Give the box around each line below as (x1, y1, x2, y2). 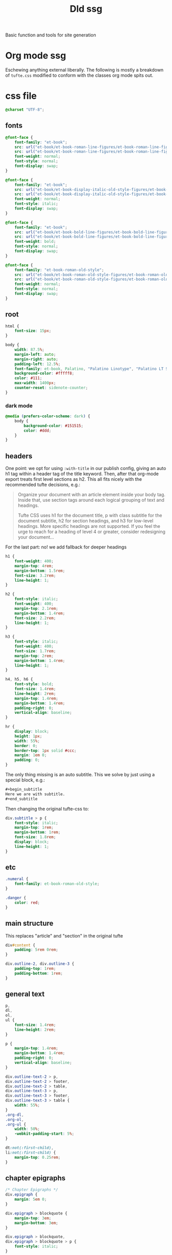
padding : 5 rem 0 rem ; (14, 947, 58, 952)
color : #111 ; (14, 376, 42, 381)
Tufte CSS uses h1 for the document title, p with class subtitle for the (17, 513, 162, 519)
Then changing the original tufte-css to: (5, 805, 89, 812)
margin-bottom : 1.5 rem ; (14, 568, 66, 573)
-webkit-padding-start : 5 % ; (14, 1131, 74, 1137)
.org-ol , (5, 1117, 24, 1122)
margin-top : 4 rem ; (14, 563, 54, 568)
